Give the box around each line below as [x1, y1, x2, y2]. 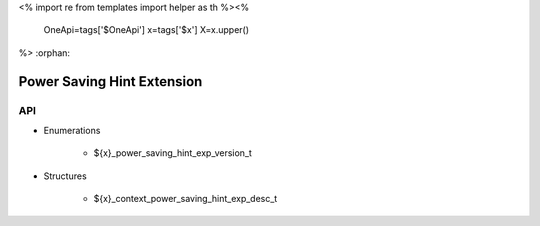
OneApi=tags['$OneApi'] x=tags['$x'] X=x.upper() [43, 24, 250, 36]
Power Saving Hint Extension [18, 73, 203, 90]
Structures [43, 170, 87, 182]
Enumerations [43, 124, 101, 136]
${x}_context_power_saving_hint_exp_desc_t [93, 193, 278, 205]
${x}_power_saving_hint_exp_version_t [93, 147, 252, 159]
